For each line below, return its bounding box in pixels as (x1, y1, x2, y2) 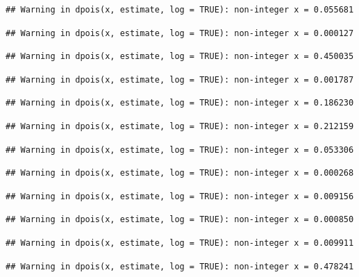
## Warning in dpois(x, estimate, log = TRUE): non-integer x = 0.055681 (6, 5, 354, 15)
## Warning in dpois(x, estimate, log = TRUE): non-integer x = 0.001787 (6, 74, 354, 85)
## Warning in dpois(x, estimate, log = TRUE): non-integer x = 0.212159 (6, 121, 354, 131)
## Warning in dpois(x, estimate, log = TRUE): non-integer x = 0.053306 (6, 144, 354, 155)
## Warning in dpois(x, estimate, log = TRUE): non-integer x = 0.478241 (6, 261, 354, 271)
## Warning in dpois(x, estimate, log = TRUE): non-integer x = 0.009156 (6, 191, 354, 201)
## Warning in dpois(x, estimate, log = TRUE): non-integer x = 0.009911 (6, 237, 354, 248)
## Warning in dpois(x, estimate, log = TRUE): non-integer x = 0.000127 (6, 28, 354, 38)
